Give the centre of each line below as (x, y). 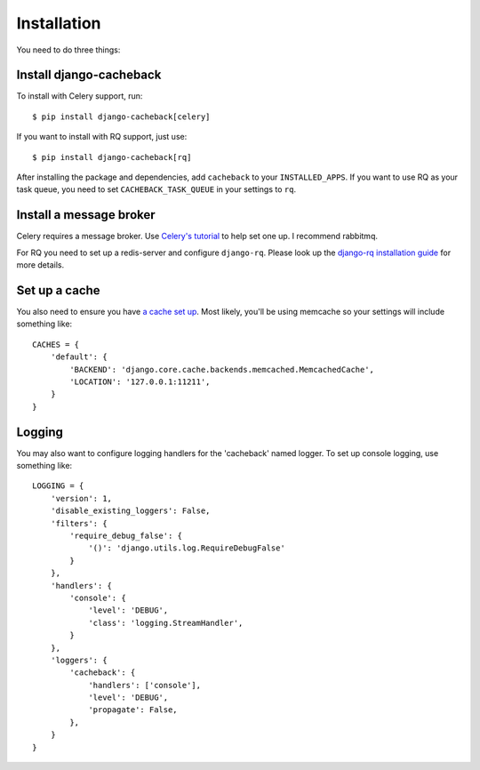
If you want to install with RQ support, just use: (102, 137)
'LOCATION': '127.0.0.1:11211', (140, 381)
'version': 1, (81, 498)
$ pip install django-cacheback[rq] (112, 157)
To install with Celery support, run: (80, 96)
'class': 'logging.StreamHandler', (166, 623)
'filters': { (79, 523)
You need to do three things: (68, 50)
